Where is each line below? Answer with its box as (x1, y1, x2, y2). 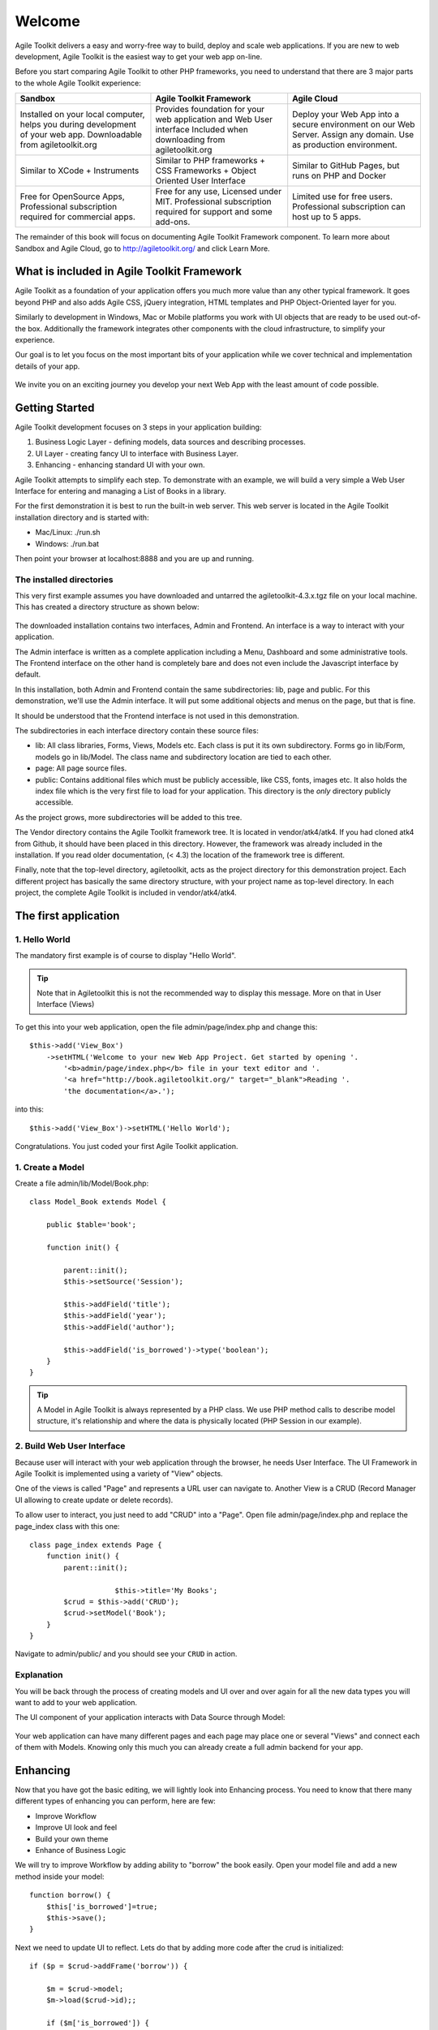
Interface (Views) (36, 1000, 95, 1009)
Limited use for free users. (292, 191, 393, 202)
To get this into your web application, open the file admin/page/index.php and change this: (15, 1021, 318, 1031)
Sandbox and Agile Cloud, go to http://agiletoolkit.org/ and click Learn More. (15, 244, 271, 253)
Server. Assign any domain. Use (292, 129, 414, 140)
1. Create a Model (15, 1161, 85, 1173)
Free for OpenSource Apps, (19, 191, 125, 202)
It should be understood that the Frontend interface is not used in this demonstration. (15, 710, 299, 720)
